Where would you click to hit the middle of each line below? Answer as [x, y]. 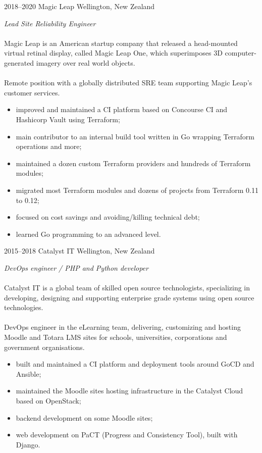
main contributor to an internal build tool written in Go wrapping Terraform [135, 136]
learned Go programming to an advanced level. [88, 234]
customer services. [32, 92]
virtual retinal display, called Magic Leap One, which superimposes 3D [113, 53]
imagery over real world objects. [86, 62]
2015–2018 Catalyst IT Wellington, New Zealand [80, 251]
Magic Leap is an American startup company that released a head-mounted [121, 43]
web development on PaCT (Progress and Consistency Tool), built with [127, 435]
